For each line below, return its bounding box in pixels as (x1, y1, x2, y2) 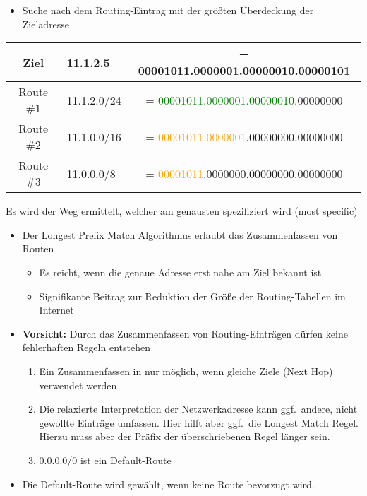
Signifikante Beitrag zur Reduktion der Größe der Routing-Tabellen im (39, 288, 346, 303)
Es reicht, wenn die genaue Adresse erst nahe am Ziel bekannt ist (39, 264, 322, 279)
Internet (39, 302, 74, 317)
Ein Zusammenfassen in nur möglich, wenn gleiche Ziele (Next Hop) (39, 363, 333, 378)
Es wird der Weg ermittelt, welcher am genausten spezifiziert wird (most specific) (6, 203, 358, 218)
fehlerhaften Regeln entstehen (22, 340, 150, 355)
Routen (22, 241, 54, 256)
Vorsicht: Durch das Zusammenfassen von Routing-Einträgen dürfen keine (22, 326, 348, 341)
